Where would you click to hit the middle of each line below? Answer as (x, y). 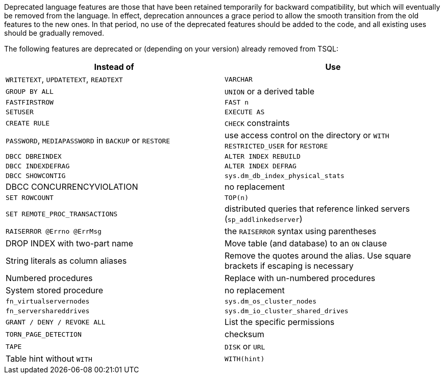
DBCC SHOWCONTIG (36, 176)
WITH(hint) (245, 359)
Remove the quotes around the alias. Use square (318, 256)
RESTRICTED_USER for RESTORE (276, 145)
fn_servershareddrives (48, 311)
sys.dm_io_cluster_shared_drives (287, 311)
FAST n (237, 102)
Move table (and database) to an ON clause (306, 243)
